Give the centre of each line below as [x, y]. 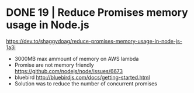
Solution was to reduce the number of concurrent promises [86, 83]
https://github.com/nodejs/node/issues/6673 [69, 71]
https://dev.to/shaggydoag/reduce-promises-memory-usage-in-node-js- [94, 41]
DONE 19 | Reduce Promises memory [97, 13]
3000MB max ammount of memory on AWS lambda [77, 58]
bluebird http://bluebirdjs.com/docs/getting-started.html [82, 77]
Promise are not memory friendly [54, 65]
